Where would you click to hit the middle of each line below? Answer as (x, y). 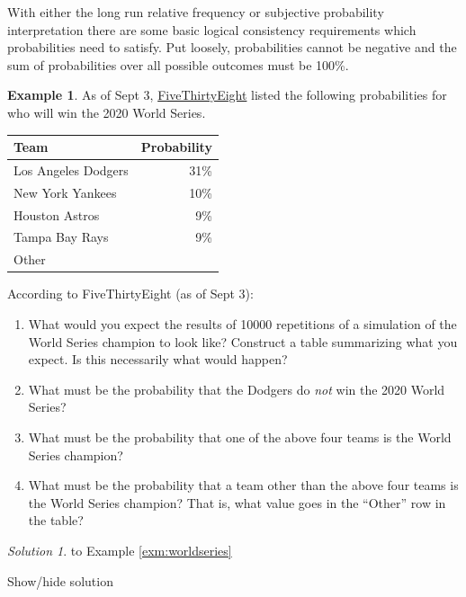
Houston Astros (57, 214)
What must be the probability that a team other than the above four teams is (243, 485)
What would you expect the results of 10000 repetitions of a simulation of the (242, 323)
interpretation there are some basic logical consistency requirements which (212, 29)
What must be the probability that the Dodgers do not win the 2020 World (237, 389)
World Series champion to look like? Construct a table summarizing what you (243, 341)
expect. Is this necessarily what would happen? (158, 359)
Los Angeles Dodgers (71, 169)
